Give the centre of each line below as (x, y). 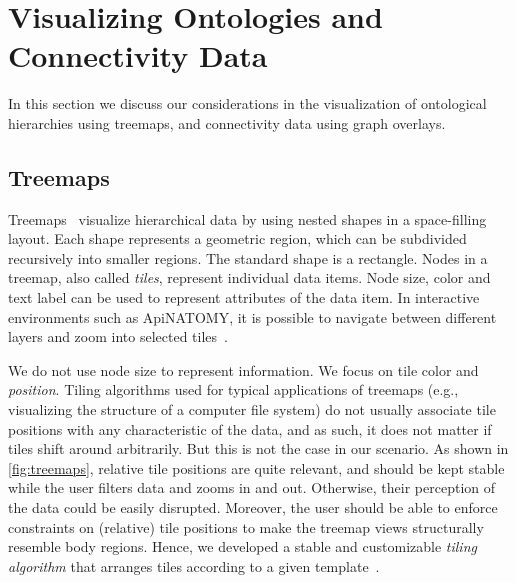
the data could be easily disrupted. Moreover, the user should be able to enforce (253, 507)
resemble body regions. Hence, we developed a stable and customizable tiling (242, 546)
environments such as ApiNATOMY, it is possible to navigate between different (252, 316)
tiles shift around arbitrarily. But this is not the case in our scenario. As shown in (258, 448)
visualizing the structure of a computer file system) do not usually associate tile (252, 409)
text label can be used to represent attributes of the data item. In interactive (244, 297)
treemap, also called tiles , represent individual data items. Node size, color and (249, 277)
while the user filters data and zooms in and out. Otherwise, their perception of (252, 487)
